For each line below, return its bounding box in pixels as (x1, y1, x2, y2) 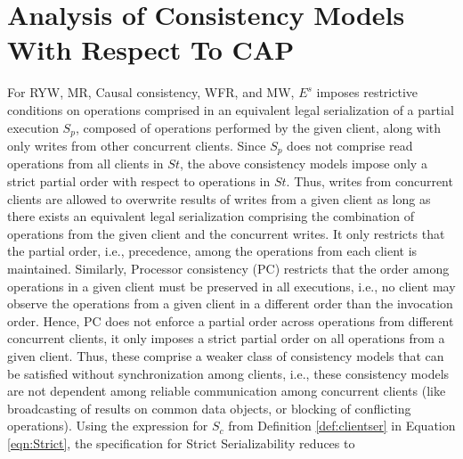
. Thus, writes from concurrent (286, 172, 453, 190)
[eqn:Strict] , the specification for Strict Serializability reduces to (7, 433, 355, 452)
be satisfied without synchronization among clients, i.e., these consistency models (7, 364, 450, 382)
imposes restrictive (316, 83, 418, 102)
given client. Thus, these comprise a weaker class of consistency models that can (7, 346, 444, 365)
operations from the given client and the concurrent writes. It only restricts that (7, 224, 445, 242)
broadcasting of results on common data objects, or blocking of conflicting (7, 398, 411, 417)
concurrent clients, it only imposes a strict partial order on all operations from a (7, 329, 445, 348)
